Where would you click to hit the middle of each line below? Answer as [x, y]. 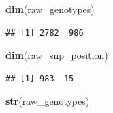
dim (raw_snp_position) [57, 55]
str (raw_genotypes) [48, 101]
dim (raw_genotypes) [50, 9]
